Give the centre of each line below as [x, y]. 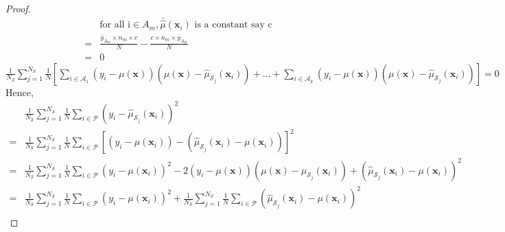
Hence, [20, 92]
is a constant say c [233, 25]
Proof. [18, 8]
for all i [115, 25]
